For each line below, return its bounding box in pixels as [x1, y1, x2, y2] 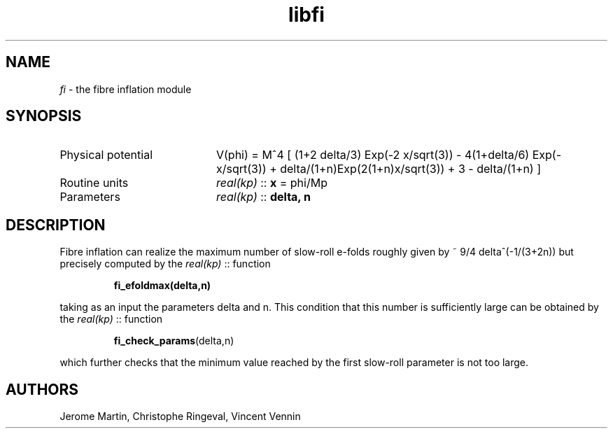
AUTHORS [6, 380, 79, 398]
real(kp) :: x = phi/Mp [216, 176, 327, 190]
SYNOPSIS [6, 107, 82, 125]
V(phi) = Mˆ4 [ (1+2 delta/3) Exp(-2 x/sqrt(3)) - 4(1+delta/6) [216, 148, 530, 162]
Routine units [59, 176, 129, 190]
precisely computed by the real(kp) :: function [59, 258, 271, 270]
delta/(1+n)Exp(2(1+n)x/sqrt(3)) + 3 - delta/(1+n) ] [280, 162, 542, 176]
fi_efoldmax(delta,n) [113, 279, 211, 292]
